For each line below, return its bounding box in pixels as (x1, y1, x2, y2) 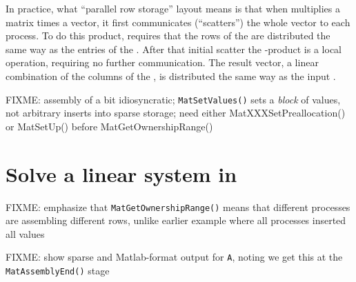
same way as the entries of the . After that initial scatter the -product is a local (6, 41, 342, 56)
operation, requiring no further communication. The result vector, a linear (6, 55, 319, 70)
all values (6, 226, 45, 241)
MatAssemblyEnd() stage (6, 263, 110, 278)
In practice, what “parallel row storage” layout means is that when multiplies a (6, 1, 340, 15)
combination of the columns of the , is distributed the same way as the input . (6, 68, 336, 83)
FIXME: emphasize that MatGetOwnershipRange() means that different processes (6, 199, 350, 214)
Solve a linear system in (6, 159, 237, 188)
